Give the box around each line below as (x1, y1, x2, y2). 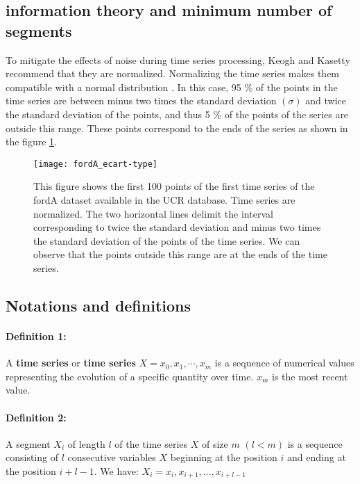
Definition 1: (6, 328, 67, 343)
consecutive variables (67, 450, 156, 465)
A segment (6, 436, 51, 451)
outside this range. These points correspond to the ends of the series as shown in (6, 120, 348, 135)
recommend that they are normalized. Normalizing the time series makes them (6, 66, 340, 81)
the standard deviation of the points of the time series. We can (33, 233, 300, 248)
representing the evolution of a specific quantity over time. (6, 369, 254, 383)
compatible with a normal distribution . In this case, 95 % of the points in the (6, 79, 338, 94)
